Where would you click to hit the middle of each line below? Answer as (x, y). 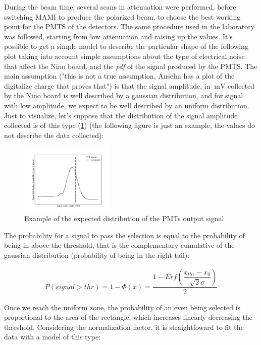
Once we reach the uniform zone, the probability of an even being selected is (122, 307)
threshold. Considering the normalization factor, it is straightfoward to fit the (124, 327)
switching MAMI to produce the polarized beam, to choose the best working (122, 16)
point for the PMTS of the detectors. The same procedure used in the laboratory (129, 26)
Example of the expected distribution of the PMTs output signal (124, 218)
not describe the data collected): (54, 135)
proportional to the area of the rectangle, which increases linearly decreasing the (128, 317)
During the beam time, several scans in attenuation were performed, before (120, 7)
